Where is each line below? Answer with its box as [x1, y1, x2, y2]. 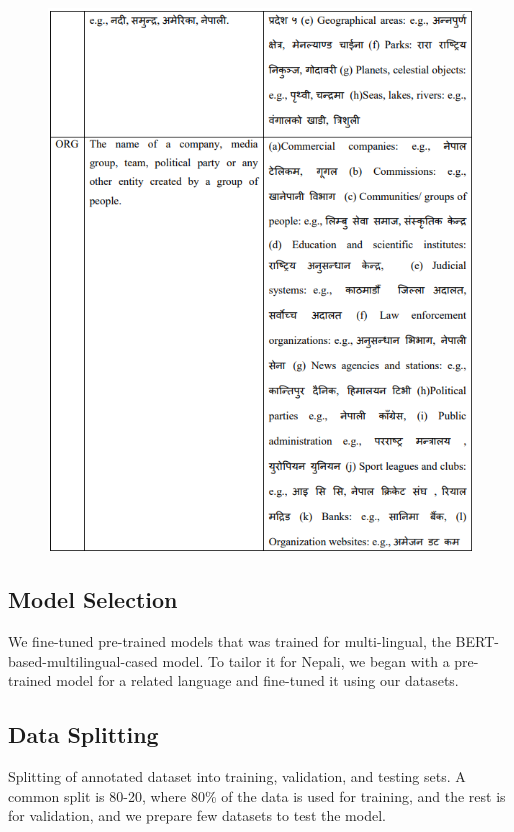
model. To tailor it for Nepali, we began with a [162, 650, 450, 671]
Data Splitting [8, 719, 159, 750]
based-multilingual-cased [8, 650, 158, 671]
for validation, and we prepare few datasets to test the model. [8, 805, 386, 826]
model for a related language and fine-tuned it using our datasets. [56, 670, 459, 691]
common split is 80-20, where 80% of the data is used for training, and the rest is [8, 785, 506, 806]
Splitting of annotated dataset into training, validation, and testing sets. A [8, 766, 466, 787]
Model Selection [8, 584, 178, 615]
